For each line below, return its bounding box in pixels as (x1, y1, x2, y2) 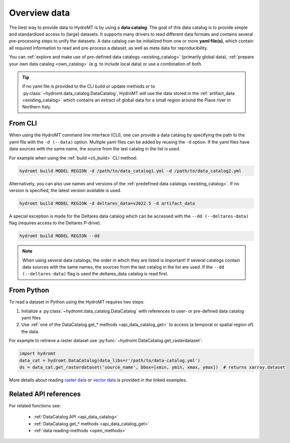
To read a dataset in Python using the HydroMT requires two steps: (9, 299, 145, 305)
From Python (9, 286, 49, 295)
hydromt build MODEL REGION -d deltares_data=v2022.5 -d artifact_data (19, 200, 195, 206)
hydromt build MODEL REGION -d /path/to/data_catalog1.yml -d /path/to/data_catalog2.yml (19, 168, 242, 173)
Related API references (9, 390, 81, 398)
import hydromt (19, 351, 56, 356)
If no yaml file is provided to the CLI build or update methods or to (22, 83, 155, 89)
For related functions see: (9, 402, 61, 409)
